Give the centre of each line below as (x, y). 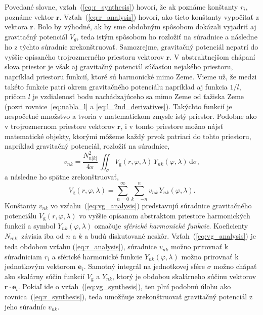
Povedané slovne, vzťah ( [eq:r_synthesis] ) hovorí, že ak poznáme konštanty (121, 7)
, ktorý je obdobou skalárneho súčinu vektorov (184, 276)
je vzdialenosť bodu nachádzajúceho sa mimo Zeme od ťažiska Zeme (138, 96)
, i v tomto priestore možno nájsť (172, 126)
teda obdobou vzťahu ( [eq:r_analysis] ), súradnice (81, 246)
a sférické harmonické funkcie (97, 256)
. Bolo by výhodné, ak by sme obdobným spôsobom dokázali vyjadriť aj (145, 27)
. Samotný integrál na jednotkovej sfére (144, 266)
